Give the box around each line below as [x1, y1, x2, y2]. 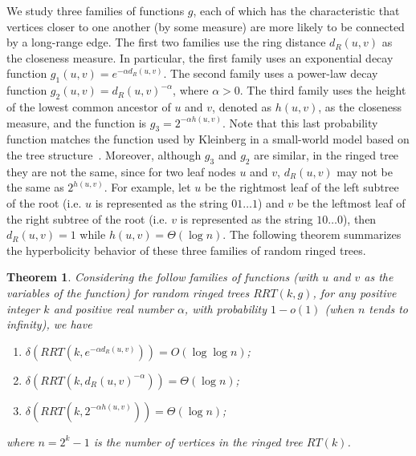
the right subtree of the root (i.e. [6, 210, 168, 227]
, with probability [184, 300, 267, 317]
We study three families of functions [6, 2, 185, 18]
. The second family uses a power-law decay [163, 65, 378, 82]
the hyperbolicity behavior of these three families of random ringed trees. [6, 241, 366, 258]
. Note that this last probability [222, 114, 378, 131]
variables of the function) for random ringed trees [6, 284, 250, 301]
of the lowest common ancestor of [6, 98, 171, 115]
